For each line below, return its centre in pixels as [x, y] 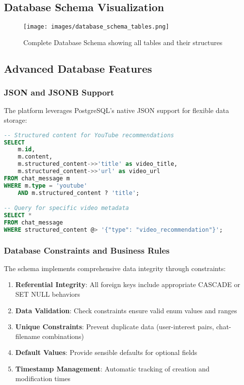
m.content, [35, 157]
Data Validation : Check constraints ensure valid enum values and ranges [126, 310]
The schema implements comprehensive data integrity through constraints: [115, 268]
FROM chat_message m [37, 178]
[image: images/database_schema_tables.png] [96, 27]
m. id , [26, 150]
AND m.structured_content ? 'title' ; [79, 193]
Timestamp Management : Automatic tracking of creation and [112, 369]
